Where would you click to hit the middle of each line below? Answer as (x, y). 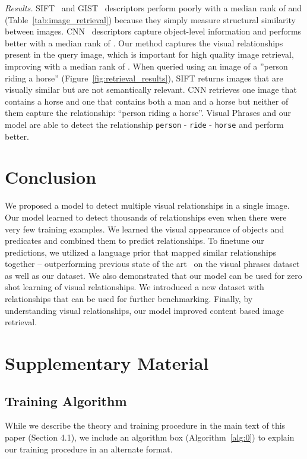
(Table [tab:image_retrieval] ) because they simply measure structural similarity (150, 19)
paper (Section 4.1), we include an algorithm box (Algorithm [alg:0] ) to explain (150, 437)
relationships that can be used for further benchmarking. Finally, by (129, 299)
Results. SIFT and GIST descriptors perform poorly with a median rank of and (153, 8)
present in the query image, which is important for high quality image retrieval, (149, 54)
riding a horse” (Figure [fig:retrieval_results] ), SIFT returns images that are (144, 78)
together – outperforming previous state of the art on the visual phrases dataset (152, 264)
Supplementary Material (107, 363)
